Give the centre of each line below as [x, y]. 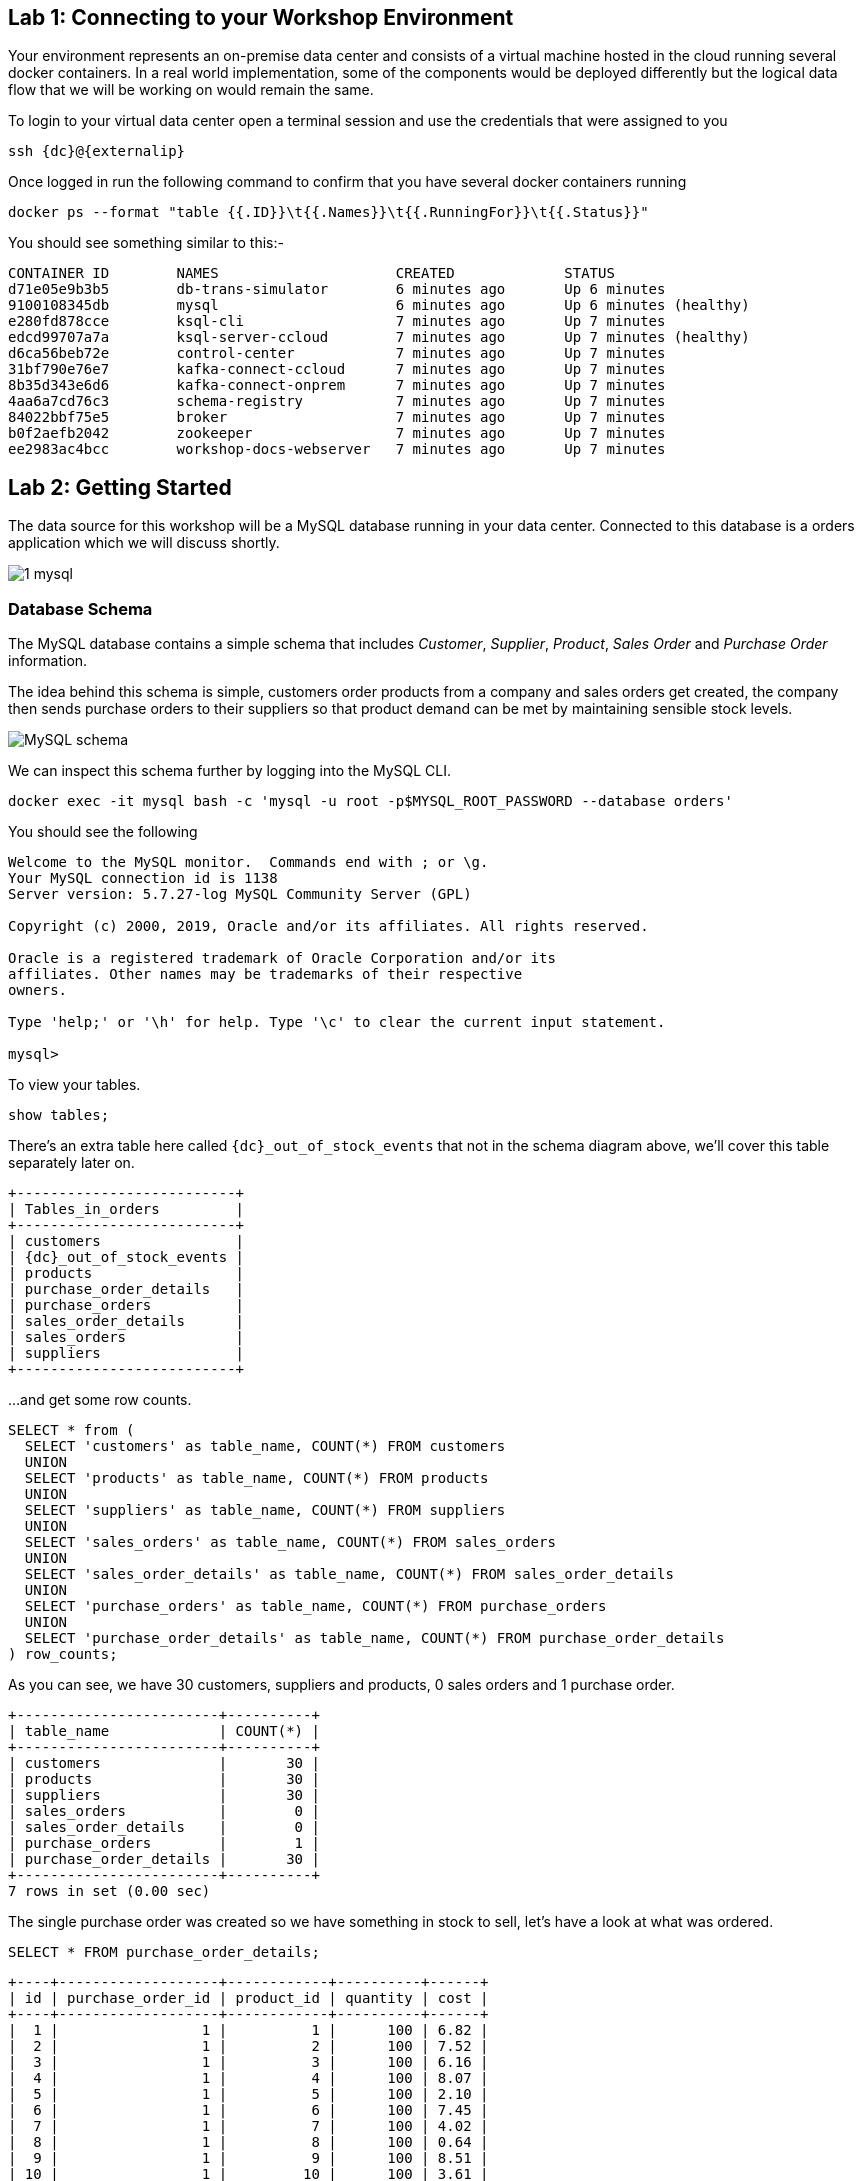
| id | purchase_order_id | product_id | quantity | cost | [248, 1998]
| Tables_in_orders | [126, 1209]
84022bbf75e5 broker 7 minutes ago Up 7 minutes [337, 417]
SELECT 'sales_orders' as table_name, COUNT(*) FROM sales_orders [290, 1542]
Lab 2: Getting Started [120, 487]
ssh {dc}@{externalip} [97, 151]
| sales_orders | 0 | [164, 1811]
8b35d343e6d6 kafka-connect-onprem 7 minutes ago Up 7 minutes [337, 385]
